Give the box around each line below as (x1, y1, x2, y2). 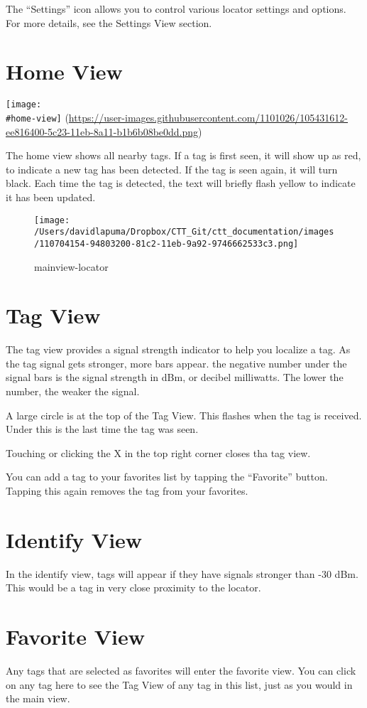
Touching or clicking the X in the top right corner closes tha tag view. (6, 445, 311, 460)
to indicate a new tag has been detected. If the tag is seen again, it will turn (6, 161, 338, 176)
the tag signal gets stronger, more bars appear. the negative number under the (6, 355, 347, 370)
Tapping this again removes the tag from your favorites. (6, 483, 248, 498)
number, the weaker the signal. (6, 384, 140, 399)
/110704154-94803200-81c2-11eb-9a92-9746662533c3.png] (34, 238, 299, 249)
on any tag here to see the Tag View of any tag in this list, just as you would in (6, 677, 353, 692)
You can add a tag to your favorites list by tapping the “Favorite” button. (6, 469, 328, 484)
